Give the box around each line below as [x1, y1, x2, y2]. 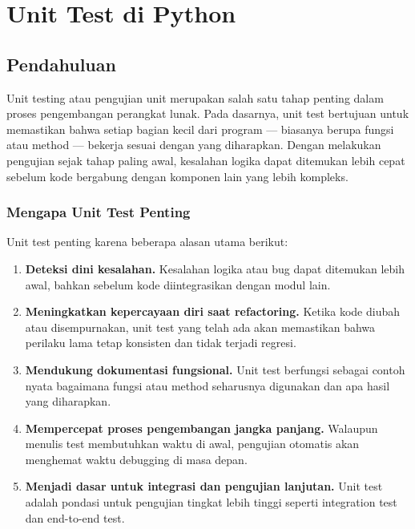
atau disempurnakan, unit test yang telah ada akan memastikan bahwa [25, 318, 376, 335]
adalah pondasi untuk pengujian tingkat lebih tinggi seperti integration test [25, 494, 397, 511]
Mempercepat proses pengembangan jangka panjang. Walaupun [25, 419, 378, 436]
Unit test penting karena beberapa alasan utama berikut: [6, 233, 288, 250]
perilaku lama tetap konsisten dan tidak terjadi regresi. [25, 334, 296, 351]
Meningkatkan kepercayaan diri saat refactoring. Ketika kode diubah [25, 303, 400, 320]
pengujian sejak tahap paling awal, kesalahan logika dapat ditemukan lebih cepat [6, 151, 405, 168]
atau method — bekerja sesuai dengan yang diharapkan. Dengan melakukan [6, 136, 381, 153]
